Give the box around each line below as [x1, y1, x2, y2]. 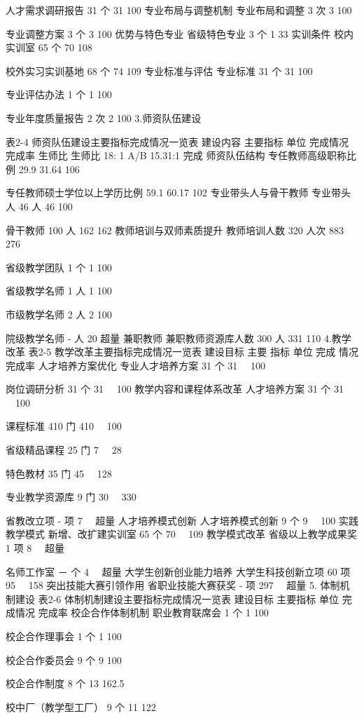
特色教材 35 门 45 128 [6, 466, 112, 480]
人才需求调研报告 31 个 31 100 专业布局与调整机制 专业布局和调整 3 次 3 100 [6, 3, 352, 17]
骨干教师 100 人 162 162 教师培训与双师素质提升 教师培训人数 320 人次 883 [6, 222, 344, 237]
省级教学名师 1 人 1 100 [6, 283, 112, 298]
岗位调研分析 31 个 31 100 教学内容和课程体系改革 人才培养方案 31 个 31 [6, 381, 344, 396]
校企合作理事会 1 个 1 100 [6, 629, 122, 643]
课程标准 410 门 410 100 [6, 419, 122, 433]
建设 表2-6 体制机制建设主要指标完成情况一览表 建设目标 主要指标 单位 [15, 591, 339, 606]
